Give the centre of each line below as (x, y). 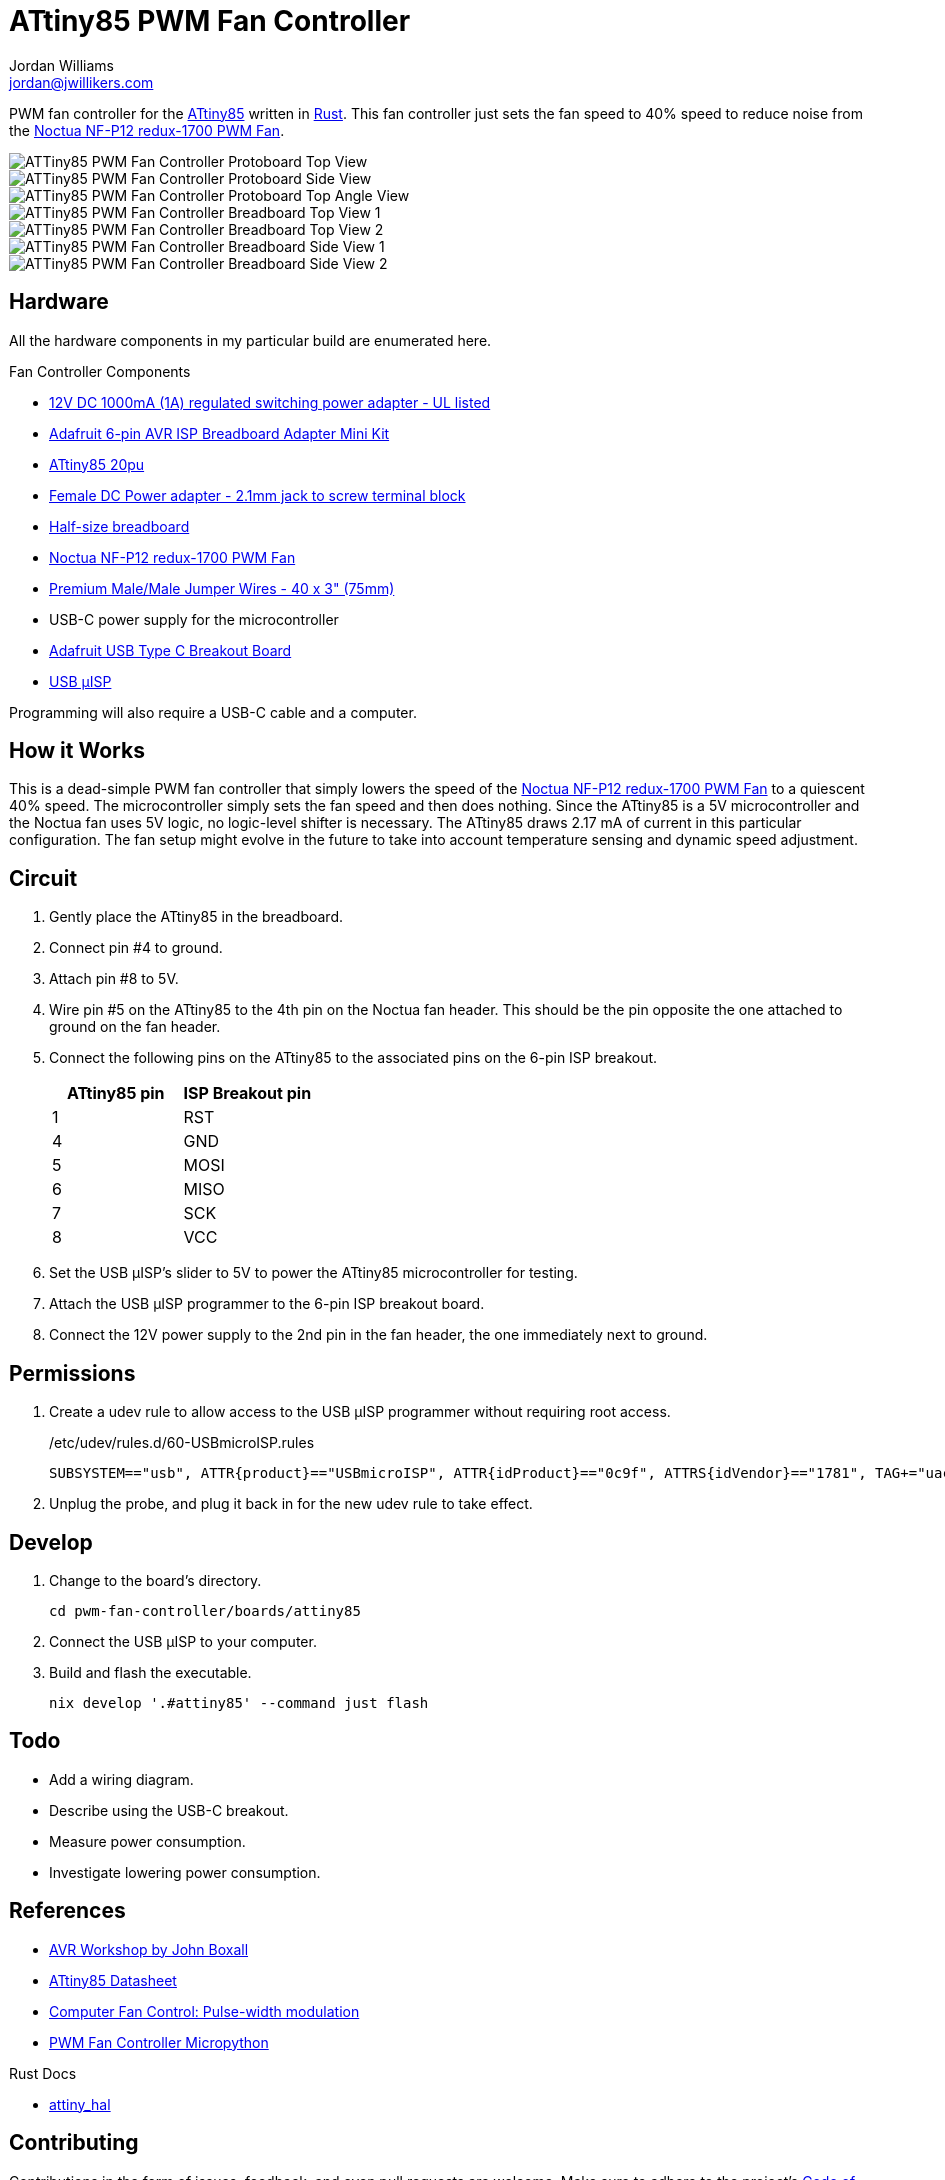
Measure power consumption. (147, 1841)
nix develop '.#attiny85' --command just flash (239, 1702)
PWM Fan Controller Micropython (159, 2042)
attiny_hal (80, 2104)
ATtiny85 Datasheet (113, 1980)
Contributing (74, 2143)
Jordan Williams (61, 65)
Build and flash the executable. (150, 1672)
